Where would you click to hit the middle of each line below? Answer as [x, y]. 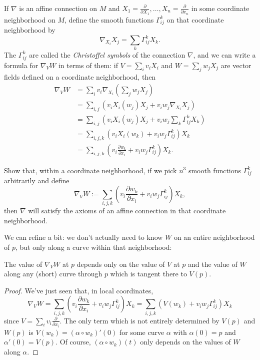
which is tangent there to [148, 274]
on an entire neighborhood [214, 237]
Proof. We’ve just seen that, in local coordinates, [79, 290]
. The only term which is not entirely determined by [139, 320]
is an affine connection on [58, 8]
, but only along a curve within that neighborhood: [94, 247]
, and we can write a [224, 54]
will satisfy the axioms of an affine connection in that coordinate [127, 211]
